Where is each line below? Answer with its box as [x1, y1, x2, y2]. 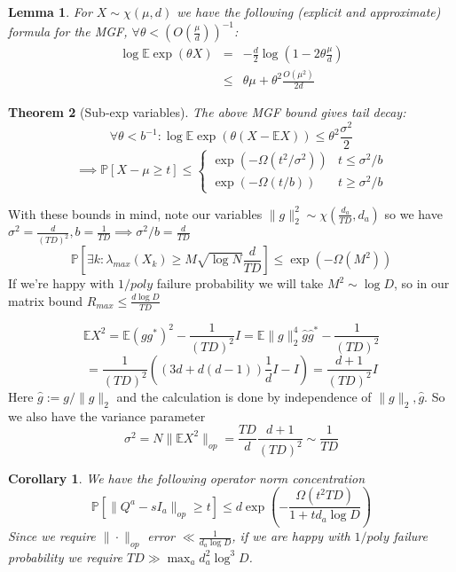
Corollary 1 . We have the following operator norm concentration [8, 468, 366, 487]
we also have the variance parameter [8, 406, 206, 425]
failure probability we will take [156, 274, 324, 293]
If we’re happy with [8, 274, 114, 293]
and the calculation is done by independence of [116, 387, 372, 405]
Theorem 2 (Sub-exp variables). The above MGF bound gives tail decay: [8, 103, 406, 121]
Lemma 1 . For [8, 3, 92, 20]
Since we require [8, 527, 96, 545]
